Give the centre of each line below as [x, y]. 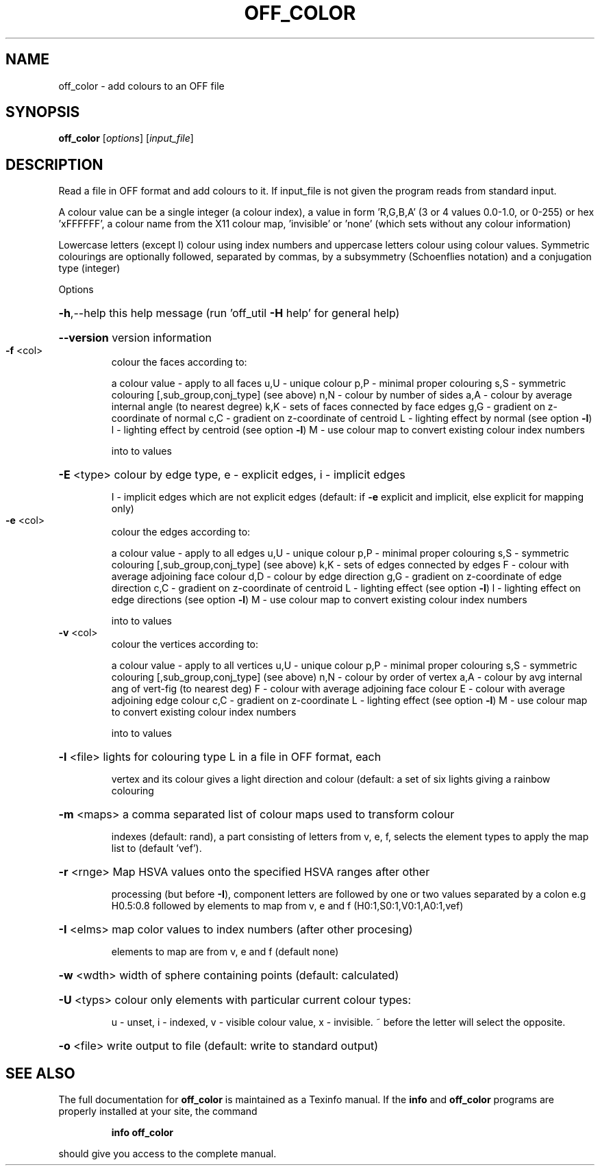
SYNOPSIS [43, 112]
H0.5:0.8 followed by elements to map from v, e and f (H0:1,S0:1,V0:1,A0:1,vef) [287, 906]
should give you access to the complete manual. [167, 1154]
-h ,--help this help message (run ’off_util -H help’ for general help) [229, 313]
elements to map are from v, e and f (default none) [225, 952]
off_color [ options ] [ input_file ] [126, 138]
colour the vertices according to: [185, 644]
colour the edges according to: [181, 532]
